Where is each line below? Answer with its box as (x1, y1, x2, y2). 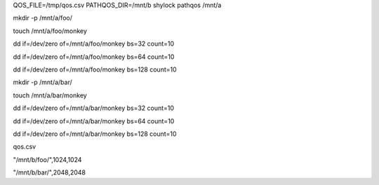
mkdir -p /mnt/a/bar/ (13, 78, 73, 87)
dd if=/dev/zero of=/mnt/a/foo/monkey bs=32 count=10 (13, 39, 175, 48)
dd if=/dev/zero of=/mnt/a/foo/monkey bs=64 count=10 (13, 53, 175, 61)
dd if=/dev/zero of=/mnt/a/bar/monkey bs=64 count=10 (13, 116, 175, 125)
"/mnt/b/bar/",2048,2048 (13, 168, 86, 177)
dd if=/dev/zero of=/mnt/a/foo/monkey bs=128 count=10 (13, 65, 177, 74)
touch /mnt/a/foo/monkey (13, 27, 88, 35)
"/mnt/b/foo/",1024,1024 (13, 155, 82, 164)
